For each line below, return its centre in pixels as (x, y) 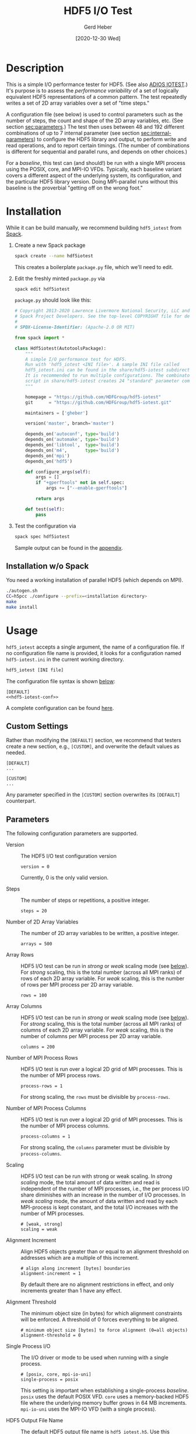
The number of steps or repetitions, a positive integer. (85, 900)
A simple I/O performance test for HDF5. (76, 359)
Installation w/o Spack (48, 566)
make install (22, 607)
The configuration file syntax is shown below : (61, 681)
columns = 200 (38, 1047)
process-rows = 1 (42, 1086)
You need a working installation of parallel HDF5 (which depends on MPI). (95, 580)
